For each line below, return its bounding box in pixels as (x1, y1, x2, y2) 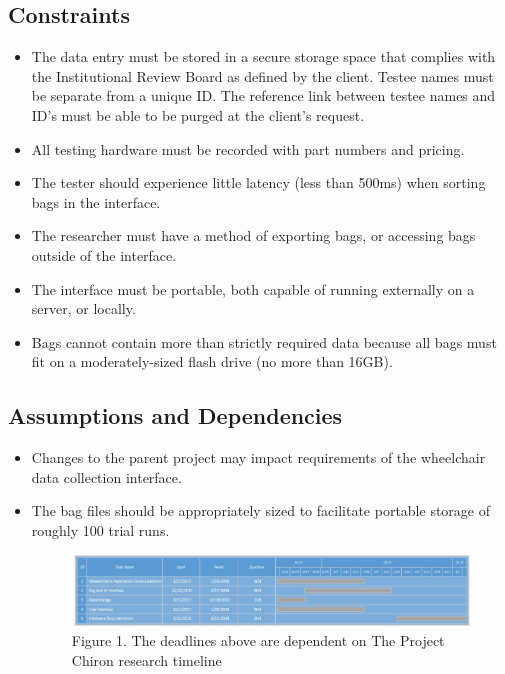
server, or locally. (31, 298, 136, 319)
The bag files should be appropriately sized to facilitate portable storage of (31, 500, 491, 521)
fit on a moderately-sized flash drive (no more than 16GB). (31, 351, 393, 372)
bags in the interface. (31, 191, 161, 212)
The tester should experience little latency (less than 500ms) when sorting (31, 172, 486, 193)
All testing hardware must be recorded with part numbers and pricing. (31, 138, 465, 159)
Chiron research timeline (71, 649, 222, 670)
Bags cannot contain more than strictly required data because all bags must (31, 331, 497, 352)
